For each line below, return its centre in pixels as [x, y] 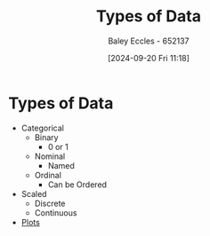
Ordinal [48, 175]
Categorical [42, 128]
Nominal [50, 156]
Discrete [50, 203]
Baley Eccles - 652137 [149, 41]
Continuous [56, 212]
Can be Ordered [77, 185]
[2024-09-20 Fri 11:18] [149, 58]
